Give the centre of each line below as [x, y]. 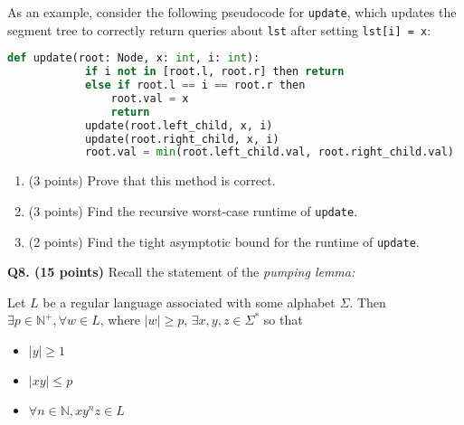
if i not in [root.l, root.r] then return [214, 72]
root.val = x [150, 98]
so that [283, 320]
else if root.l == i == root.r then [195, 85]
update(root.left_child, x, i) [179, 125]
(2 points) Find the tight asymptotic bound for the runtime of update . [224, 241]
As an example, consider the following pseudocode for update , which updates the [232, 12]
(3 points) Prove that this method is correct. [152, 180]
